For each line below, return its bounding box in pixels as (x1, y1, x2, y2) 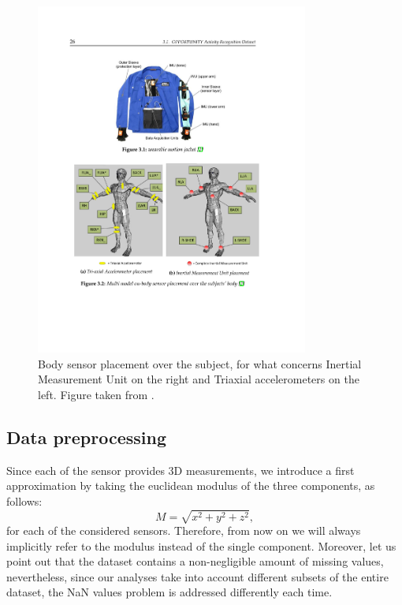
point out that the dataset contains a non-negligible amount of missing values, (6, 553, 384, 570)
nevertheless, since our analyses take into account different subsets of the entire (6, 568, 389, 584)
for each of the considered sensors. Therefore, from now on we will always (6, 522, 361, 538)
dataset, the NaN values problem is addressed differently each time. (6, 584, 333, 600)
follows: (6, 492, 43, 509)
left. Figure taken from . (38, 386, 154, 402)
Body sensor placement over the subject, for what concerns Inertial (38, 355, 362, 372)
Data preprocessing (6, 424, 167, 449)
